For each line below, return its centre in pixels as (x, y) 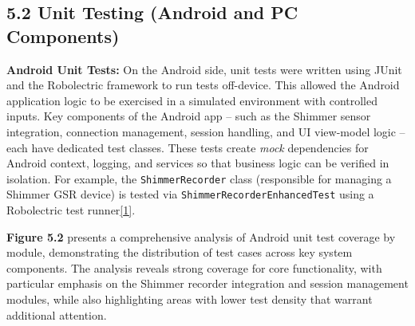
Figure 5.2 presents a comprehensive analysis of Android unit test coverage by (201, 236)
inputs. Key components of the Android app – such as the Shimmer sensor (189, 116)
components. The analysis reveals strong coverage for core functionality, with (194, 267)
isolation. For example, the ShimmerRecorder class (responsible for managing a (199, 178)
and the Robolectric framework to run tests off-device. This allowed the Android (203, 85)
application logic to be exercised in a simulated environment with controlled (192, 100)
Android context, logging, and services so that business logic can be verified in (198, 163)
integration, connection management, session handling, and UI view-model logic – (206, 131)
